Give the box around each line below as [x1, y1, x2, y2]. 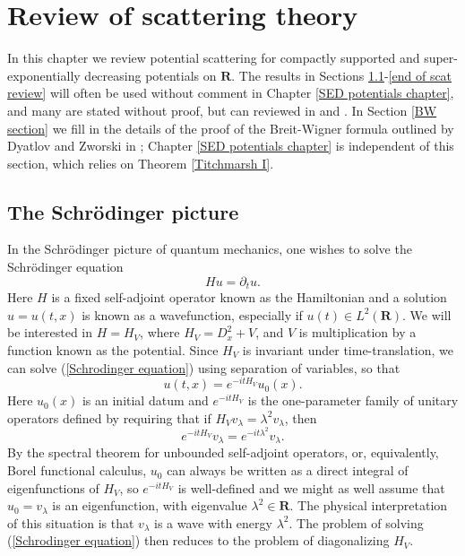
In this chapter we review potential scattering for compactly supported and [7, 48, 420, 67]
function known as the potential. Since [7, 340, 219, 359]
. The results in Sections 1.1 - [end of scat [231, 65, 452, 84]
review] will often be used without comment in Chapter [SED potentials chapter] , [7, 83, 454, 102]
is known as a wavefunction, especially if [82, 305, 303, 324]
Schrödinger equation [7, 257, 124, 276]
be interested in [7, 323, 93, 342]
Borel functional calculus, [7, 461, 147, 480]
